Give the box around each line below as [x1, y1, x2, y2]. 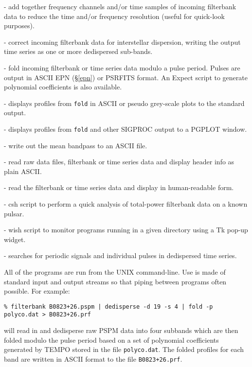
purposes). [4, 20, 35, 31]
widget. [4, 234, 26, 244]
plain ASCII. [4, 166, 42, 176]
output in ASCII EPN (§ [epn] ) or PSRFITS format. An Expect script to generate [4, 72, 248, 82]
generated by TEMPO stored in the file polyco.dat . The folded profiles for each [4, 344, 244, 354]
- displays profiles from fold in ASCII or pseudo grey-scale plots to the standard [4, 98, 245, 108]
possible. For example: [4, 286, 70, 296]
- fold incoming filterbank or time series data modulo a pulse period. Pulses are [4, 62, 240, 72]
